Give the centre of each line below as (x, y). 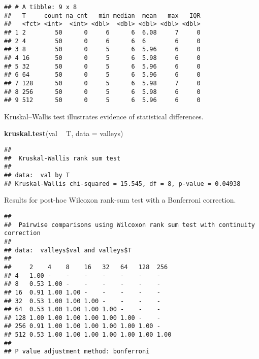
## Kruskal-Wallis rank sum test (62, 158)
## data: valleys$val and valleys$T (68, 250)
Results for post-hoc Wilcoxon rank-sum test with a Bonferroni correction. (120, 200)
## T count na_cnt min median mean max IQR (102, 15)
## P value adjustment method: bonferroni (77, 352)
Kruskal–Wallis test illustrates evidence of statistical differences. (104, 116)
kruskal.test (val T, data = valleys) (64, 133)
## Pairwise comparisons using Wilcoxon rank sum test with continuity (129, 225)
